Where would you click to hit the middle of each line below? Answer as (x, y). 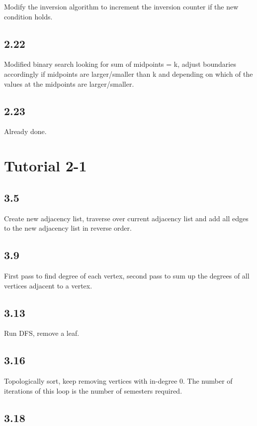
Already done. (25, 131)
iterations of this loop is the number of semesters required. (93, 390)
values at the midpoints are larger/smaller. (69, 83)
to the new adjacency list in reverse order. (68, 228)
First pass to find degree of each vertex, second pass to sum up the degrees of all (127, 275)
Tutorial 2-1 (45, 166)
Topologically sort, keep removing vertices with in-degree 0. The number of (118, 381)
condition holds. (28, 16)
